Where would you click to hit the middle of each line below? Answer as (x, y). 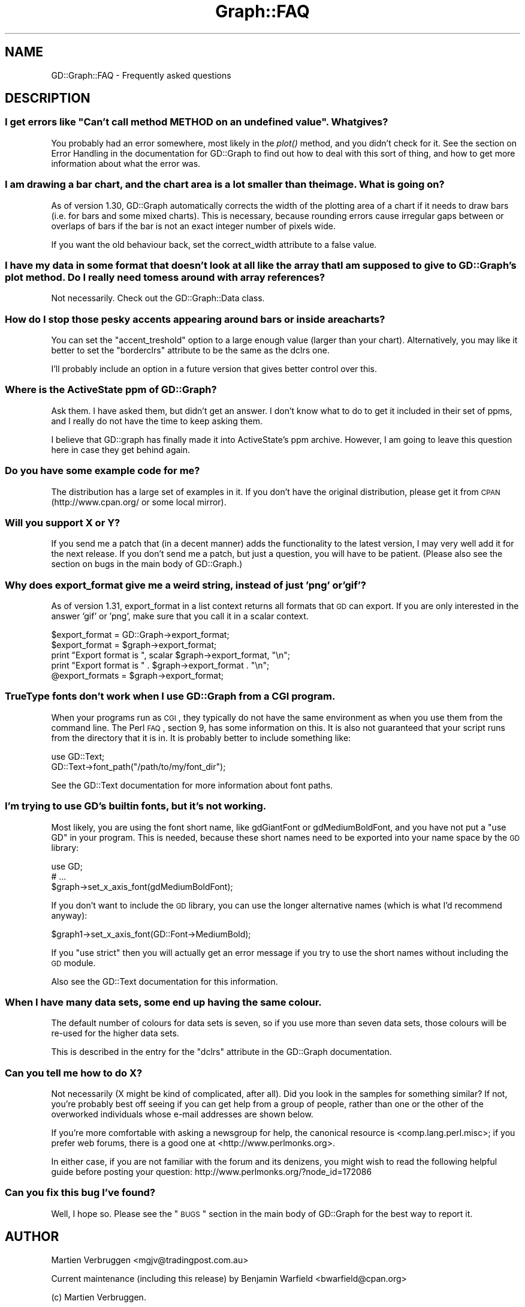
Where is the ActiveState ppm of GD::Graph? (111, 390)
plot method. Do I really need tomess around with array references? (165, 277)
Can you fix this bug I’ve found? (80, 1193)
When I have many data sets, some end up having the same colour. (163, 1002)
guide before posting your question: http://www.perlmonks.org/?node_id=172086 (212, 1172)
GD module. (73, 963)
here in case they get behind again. (121, 449)
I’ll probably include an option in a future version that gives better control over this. (214, 369)
